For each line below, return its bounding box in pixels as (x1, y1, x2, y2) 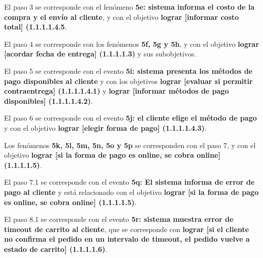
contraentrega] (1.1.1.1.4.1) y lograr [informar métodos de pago (4, 85, 229, 96)
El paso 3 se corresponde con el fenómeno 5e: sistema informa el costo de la (4, 2, 255, 12)
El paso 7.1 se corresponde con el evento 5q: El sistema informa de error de (4, 177, 255, 187)
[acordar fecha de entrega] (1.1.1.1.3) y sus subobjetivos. (4, 48, 196, 59)
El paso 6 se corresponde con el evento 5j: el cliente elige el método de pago (4, 112, 257, 123)
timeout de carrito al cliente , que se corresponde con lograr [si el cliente (4, 223, 249, 234)
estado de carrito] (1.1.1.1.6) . (4, 243, 108, 254)
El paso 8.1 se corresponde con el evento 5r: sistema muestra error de (4, 214, 234, 224)
